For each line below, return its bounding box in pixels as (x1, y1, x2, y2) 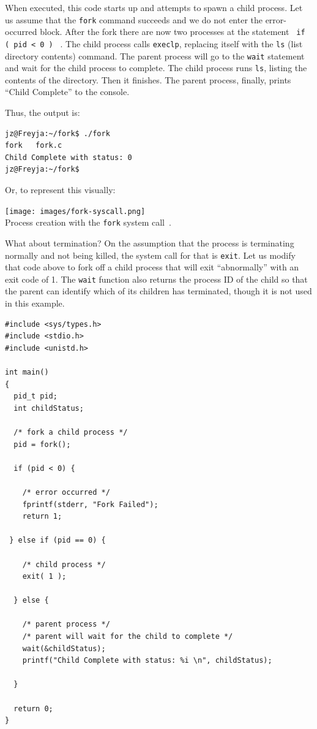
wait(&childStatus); (22, 644, 106, 653)
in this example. (5, 297, 65, 310)
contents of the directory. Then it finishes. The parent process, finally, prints (5, 73, 291, 86)
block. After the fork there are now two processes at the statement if (40, 25, 305, 38)
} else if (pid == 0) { (9, 536, 106, 545)
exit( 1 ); (22, 572, 67, 581)
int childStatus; (13, 403, 84, 413)
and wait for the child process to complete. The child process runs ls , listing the (5, 61, 307, 74)
